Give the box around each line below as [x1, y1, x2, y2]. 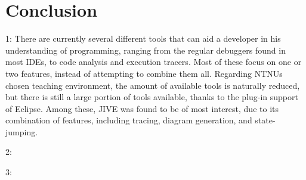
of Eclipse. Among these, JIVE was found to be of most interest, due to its [5, 102, 279, 114]
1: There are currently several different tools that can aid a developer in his [5, 32, 281, 45]
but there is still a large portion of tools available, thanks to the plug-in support [5, 91, 298, 103]
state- [255, 114, 276, 126]
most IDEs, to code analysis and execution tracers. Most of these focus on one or [5, 55, 302, 68]
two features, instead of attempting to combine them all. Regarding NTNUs [5, 67, 283, 79]
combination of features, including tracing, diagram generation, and [5, 114, 252, 126]
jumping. [5, 125, 38, 138]
